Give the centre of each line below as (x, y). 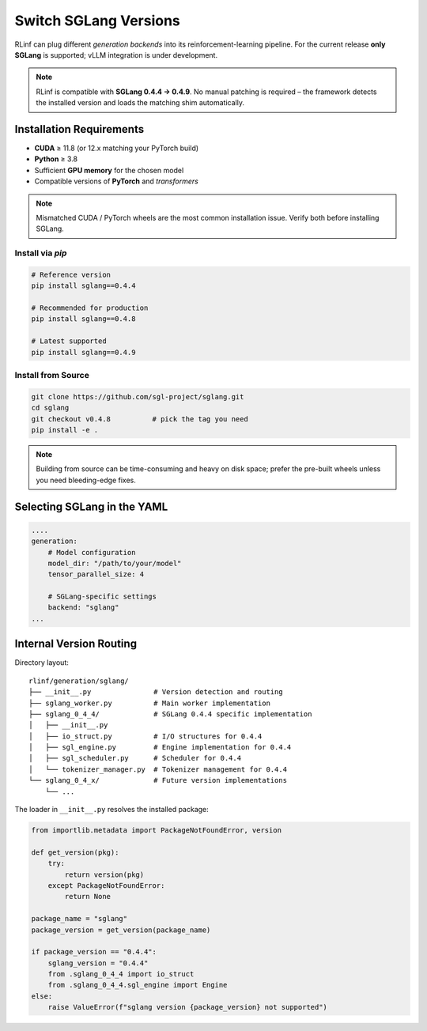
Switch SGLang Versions (98, 21)
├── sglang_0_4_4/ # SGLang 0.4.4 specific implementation (170, 714)
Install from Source (52, 375)
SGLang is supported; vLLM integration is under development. (116, 55)
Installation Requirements (79, 129)
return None (87, 897)
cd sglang (50, 408)
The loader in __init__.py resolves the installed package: (111, 810)
